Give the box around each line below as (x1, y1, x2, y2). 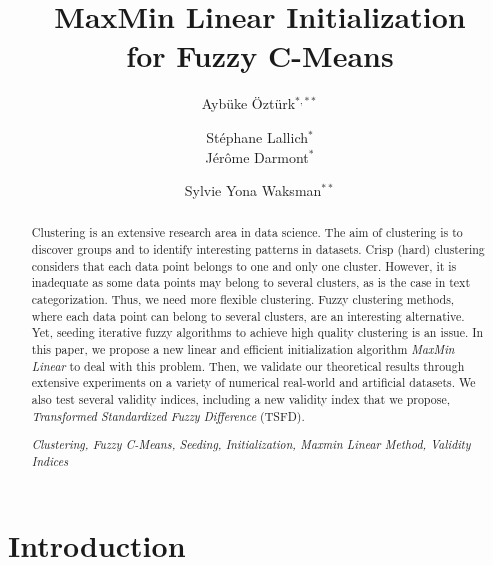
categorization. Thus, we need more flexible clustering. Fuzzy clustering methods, (31, 291, 455, 308)
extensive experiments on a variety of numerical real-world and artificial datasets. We (31, 374, 476, 391)
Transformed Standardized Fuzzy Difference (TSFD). (31, 407, 305, 424)
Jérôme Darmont (205, 146, 309, 167)
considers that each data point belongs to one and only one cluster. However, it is (31, 257, 457, 274)
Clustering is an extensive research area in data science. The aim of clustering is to (31, 224, 463, 241)
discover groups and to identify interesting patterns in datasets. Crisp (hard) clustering (31, 241, 485, 258)
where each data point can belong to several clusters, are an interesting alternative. (31, 307, 465, 324)
